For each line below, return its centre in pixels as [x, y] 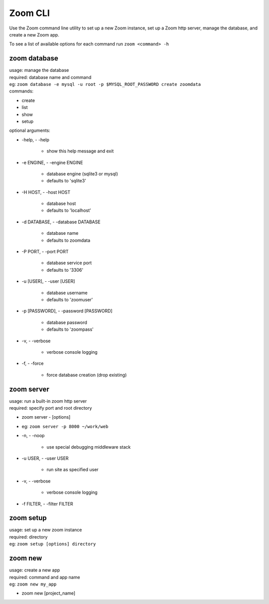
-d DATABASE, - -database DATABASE [61, 222]
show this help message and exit [80, 151]
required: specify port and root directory [51, 408]
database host [61, 204]
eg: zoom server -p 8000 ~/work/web [65, 426]
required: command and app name [45, 577]
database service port [69, 263]
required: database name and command [50, 77]
